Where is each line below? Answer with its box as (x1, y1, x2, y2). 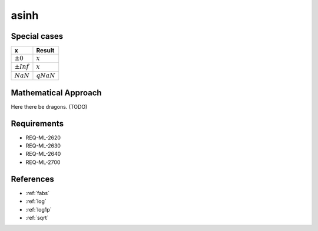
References (11, 174, 54, 184)
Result (36, 46, 55, 55)
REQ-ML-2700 (25, 159, 61, 166)
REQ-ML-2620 (25, 134, 61, 141)
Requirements (11, 118, 64, 129)
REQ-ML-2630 (25, 142, 61, 149)
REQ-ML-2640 (25, 150, 61, 158)
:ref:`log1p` (25, 206, 52, 213)
